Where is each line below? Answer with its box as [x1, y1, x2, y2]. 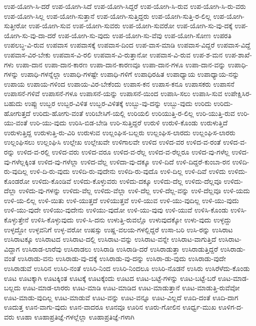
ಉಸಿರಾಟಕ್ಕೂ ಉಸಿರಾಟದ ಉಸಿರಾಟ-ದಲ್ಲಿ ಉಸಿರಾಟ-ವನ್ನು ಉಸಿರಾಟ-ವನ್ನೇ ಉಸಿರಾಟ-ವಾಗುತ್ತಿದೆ [4, 234, 216, 244]
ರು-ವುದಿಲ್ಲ [4, 166, 28, 176]
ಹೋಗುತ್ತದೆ [4, 108, 31, 118]
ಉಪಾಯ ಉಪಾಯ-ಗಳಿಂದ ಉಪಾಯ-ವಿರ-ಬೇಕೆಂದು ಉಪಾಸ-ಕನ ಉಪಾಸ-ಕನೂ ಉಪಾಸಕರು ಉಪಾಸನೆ [4, 78, 235, 89]
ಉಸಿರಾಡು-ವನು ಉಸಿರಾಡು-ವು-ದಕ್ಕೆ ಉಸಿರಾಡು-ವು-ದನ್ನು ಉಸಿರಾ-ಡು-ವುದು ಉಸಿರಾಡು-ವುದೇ [17, 253, 226, 264]
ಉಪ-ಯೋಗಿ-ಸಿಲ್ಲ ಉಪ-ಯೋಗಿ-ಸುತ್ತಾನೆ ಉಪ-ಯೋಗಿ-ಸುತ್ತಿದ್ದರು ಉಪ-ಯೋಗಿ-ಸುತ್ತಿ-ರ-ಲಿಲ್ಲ [4, 10, 211, 21]
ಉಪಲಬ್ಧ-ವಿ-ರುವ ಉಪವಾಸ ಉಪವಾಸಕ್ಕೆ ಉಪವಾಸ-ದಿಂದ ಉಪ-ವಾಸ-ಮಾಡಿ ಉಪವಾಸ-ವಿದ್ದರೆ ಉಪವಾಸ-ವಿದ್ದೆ [4, 40, 251, 50]
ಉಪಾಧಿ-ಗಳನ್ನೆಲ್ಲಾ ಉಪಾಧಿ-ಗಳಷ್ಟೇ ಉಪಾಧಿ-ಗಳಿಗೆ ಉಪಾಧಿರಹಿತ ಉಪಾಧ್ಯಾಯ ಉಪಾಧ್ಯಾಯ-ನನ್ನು [20, 69, 240, 79]
